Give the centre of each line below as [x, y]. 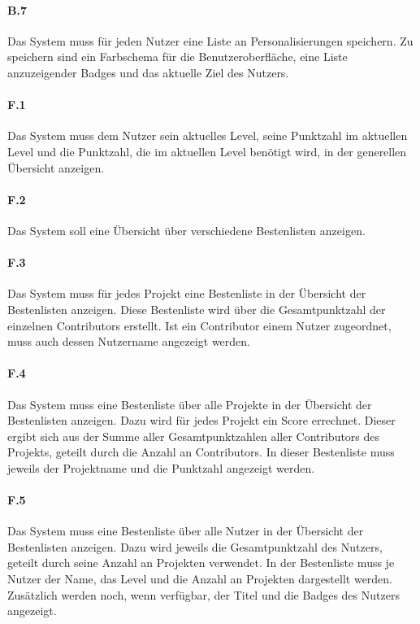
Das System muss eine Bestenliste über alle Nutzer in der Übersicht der [186, 531]
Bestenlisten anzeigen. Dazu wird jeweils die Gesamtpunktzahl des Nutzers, [195, 546]
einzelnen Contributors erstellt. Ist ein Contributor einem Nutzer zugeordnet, [199, 325]
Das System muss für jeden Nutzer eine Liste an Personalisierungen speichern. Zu [210, 40]
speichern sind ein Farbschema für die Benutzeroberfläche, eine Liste [178, 57]
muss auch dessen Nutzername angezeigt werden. [129, 341]
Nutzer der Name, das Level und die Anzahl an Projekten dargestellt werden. [200, 579]
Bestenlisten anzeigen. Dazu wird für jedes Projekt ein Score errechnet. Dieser [201, 420]
